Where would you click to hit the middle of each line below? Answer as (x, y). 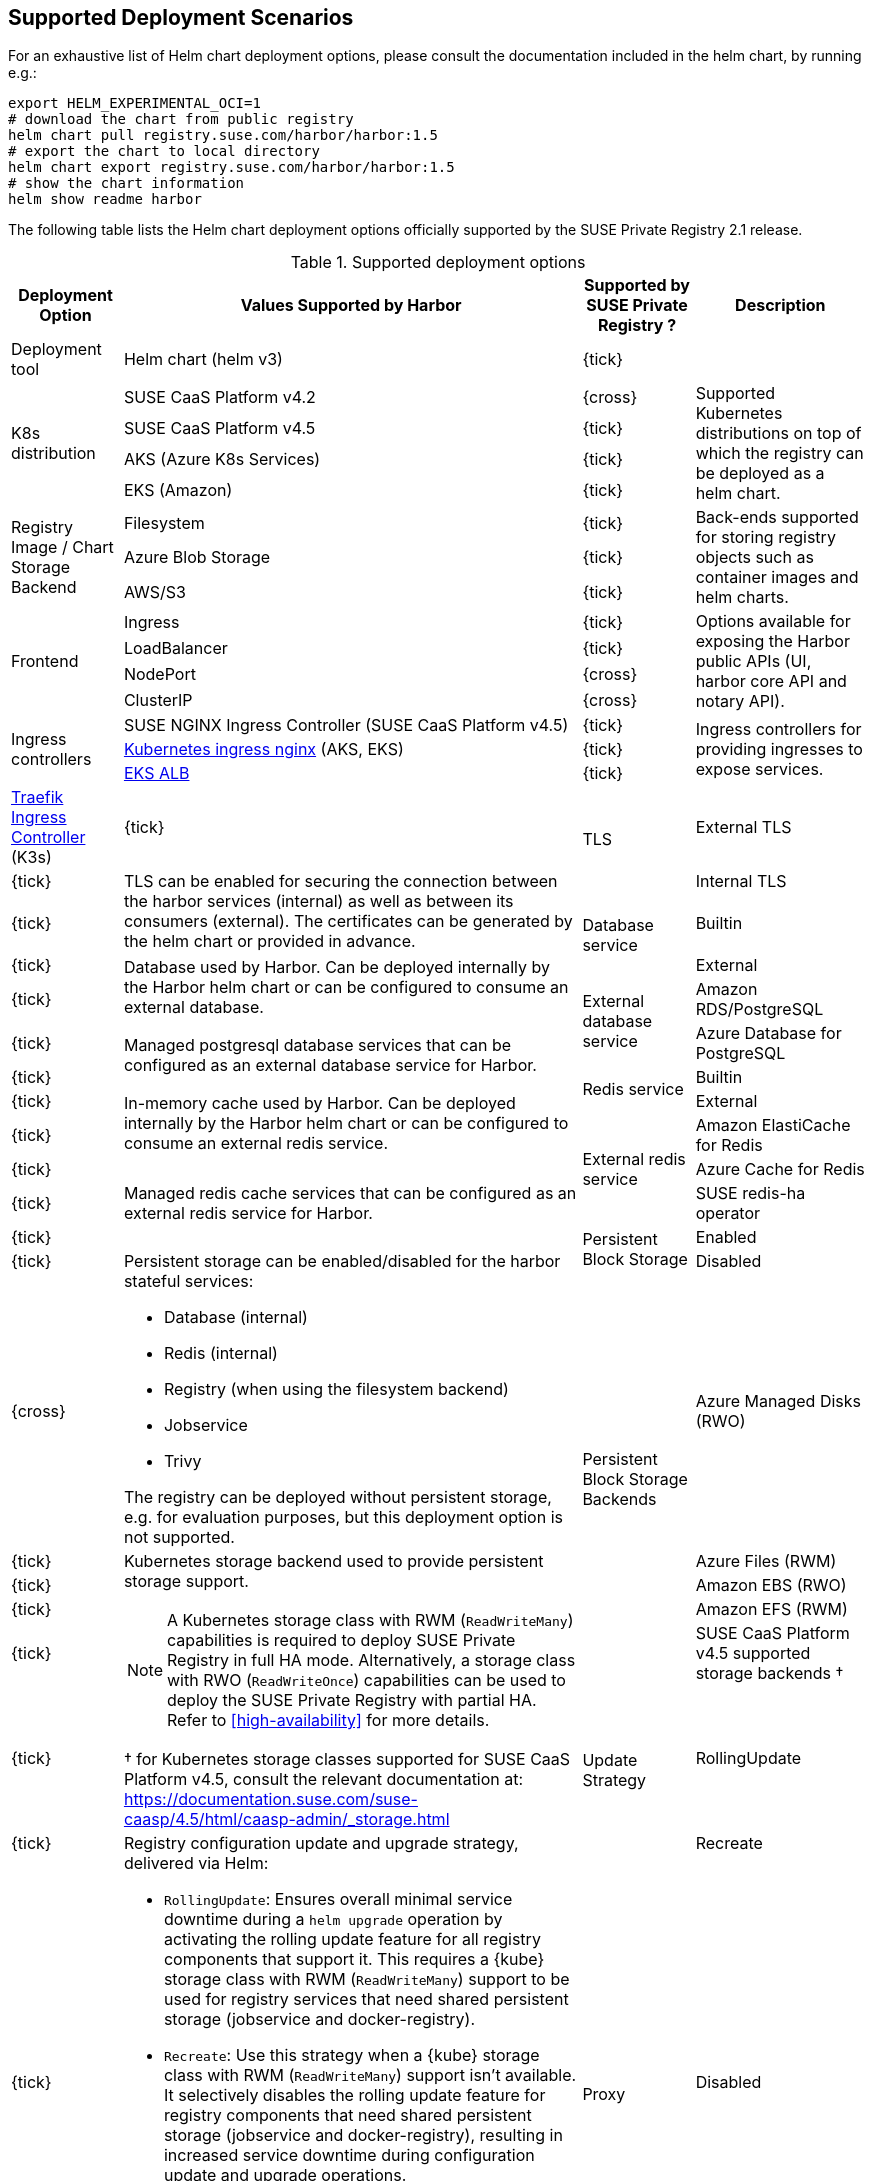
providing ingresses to (779, 749)
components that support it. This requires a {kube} (354, 1959)
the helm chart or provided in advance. (269, 941)
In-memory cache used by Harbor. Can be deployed (319, 1103)
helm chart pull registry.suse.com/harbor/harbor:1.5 (223, 135)
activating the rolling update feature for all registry (352, 1939)
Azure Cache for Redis (780, 1169)
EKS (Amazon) (178, 489)
